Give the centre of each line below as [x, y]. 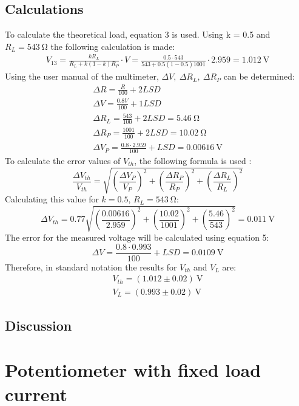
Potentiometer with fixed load [133, 370]
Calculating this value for [52, 199]
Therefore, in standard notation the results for [91, 267]
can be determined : [259, 76]
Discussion [39, 325]
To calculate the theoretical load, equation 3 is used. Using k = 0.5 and [138, 34]
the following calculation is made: [113, 46]
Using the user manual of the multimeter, [82, 76]
